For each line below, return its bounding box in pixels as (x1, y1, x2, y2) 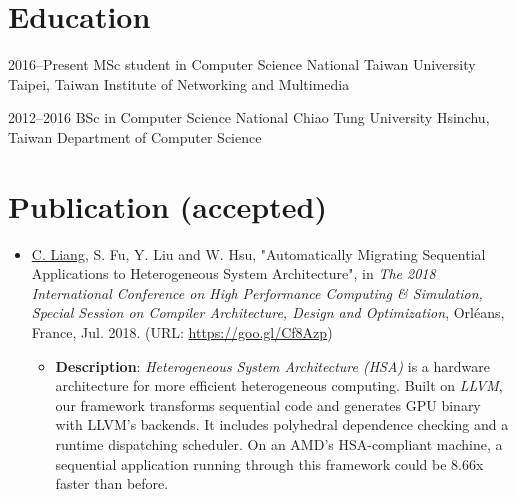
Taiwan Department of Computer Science (8, 126, 262, 147)
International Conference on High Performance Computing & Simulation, (31, 282, 483, 303)
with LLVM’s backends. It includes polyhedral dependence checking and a (55, 414, 509, 435)
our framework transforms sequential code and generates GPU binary (55, 394, 481, 415)
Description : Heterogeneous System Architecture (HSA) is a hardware (55, 355, 490, 376)
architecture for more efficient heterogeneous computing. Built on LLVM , (55, 375, 503, 396)
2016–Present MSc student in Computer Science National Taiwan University (8, 54, 476, 75)
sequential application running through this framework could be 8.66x (55, 453, 484, 474)
